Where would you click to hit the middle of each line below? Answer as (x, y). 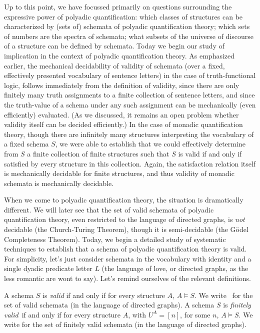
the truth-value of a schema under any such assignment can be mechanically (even (130, 104)
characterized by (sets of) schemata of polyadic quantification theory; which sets (127, 26)
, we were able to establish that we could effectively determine (150, 144)
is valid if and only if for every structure (104, 295)
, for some (195, 314)
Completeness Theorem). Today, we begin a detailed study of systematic (115, 239)
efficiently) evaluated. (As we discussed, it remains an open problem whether (121, 114)
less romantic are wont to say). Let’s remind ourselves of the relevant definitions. (127, 278)
